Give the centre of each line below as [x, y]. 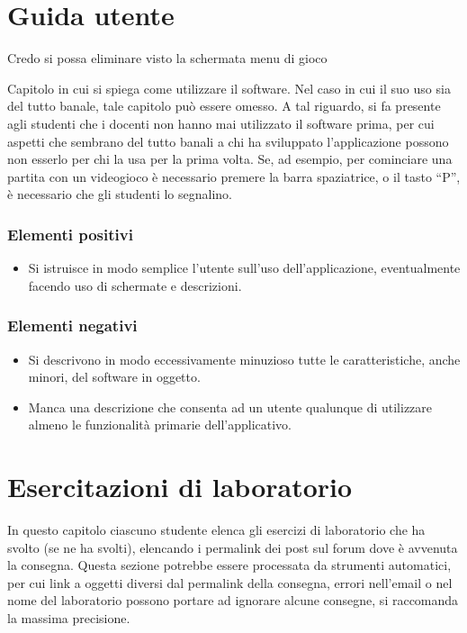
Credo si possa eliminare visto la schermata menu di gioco [167, 58]
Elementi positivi [70, 234]
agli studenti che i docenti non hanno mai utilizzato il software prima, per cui [221, 123]
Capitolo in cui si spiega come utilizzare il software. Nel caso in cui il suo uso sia [229, 88]
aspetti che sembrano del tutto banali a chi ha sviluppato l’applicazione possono [228, 141]
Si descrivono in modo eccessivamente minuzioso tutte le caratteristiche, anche [244, 359]
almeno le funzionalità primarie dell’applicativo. [160, 425]
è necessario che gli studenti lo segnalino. [120, 194]
